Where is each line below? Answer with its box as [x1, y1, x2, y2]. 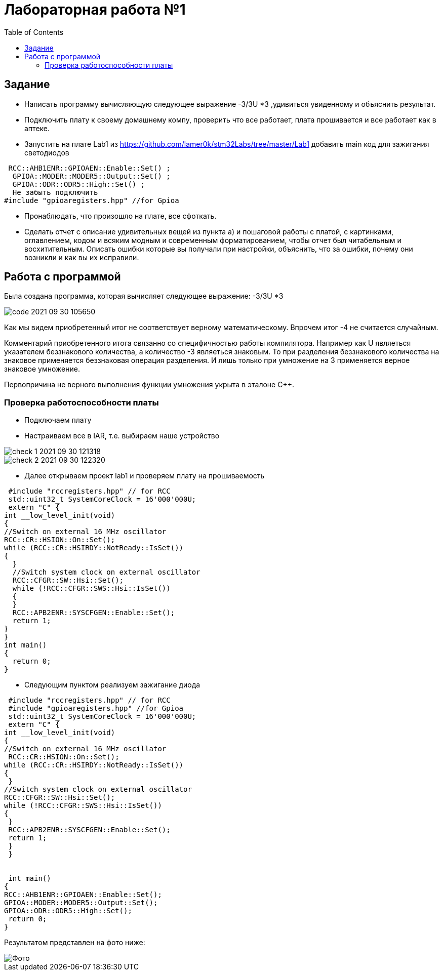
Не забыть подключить [12, 188, 98, 196]
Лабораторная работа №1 [4, 1, 186, 18]
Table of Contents [4, 27, 64, 36]
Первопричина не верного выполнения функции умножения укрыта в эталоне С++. [4, 380, 294, 389]
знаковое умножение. [4, 364, 80, 374]
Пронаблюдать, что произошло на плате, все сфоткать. [24, 211, 217, 220]
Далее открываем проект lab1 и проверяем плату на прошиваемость [24, 471, 265, 480]
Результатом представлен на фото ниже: [4, 938, 145, 947]
